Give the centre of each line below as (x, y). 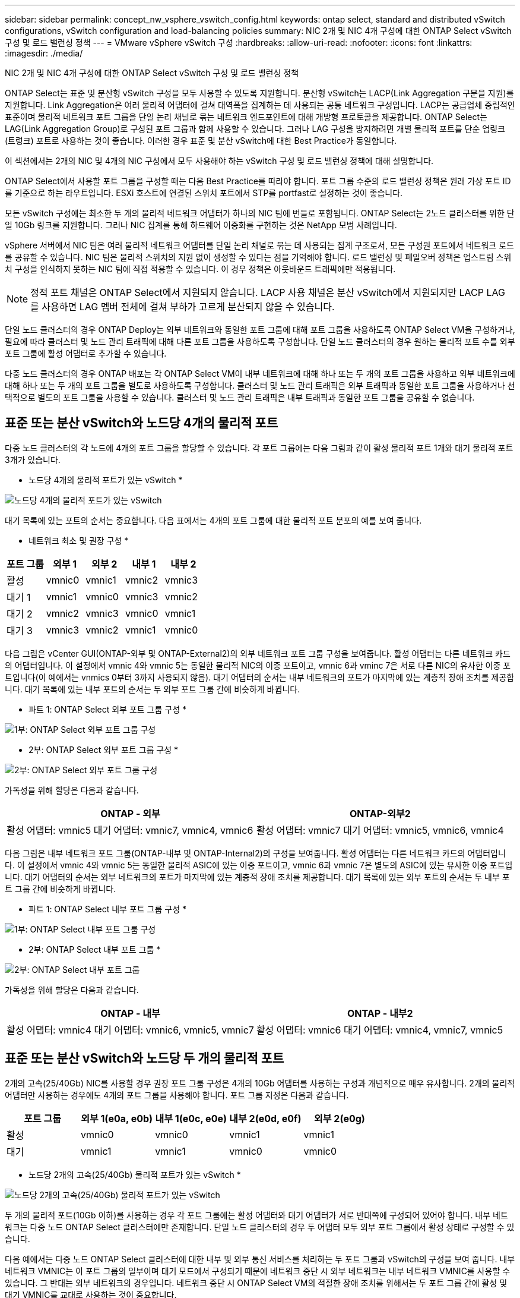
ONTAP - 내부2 (380, 1013)
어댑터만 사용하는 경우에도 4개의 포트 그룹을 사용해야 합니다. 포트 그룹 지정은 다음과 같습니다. (177, 1095)
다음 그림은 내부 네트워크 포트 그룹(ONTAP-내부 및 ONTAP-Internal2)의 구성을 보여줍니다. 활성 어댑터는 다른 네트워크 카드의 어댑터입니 (255, 853)
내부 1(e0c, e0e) (191, 1118)
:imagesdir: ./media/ (44, 53)
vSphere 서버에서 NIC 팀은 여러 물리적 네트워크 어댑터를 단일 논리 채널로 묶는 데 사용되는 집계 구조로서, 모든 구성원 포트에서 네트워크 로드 (259, 245)
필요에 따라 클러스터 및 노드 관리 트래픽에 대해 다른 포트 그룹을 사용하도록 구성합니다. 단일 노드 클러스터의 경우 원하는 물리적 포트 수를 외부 (260, 341)
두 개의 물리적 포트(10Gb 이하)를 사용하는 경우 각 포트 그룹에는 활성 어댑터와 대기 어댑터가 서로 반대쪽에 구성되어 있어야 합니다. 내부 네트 (256, 1215)
